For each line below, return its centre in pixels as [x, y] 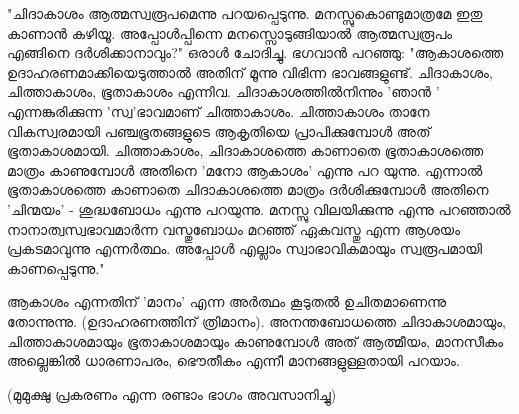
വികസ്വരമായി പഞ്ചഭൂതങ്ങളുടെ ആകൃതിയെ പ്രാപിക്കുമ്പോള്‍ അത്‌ [219, 130]
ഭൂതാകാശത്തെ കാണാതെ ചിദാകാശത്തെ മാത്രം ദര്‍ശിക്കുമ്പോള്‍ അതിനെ [248, 189]
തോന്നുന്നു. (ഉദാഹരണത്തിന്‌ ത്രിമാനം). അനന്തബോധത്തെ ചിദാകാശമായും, [256, 320]
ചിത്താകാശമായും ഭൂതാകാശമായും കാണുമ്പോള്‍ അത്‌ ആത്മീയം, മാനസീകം [255, 340]
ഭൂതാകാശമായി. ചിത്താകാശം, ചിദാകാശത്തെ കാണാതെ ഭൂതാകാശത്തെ [245, 150]
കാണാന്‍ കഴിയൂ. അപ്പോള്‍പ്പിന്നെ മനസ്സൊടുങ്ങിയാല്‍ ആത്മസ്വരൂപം [230, 32]
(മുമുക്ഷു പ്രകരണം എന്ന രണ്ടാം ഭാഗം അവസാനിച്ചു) [172, 393]
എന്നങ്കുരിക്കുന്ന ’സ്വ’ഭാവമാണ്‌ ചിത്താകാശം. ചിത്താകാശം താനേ [218, 110]
